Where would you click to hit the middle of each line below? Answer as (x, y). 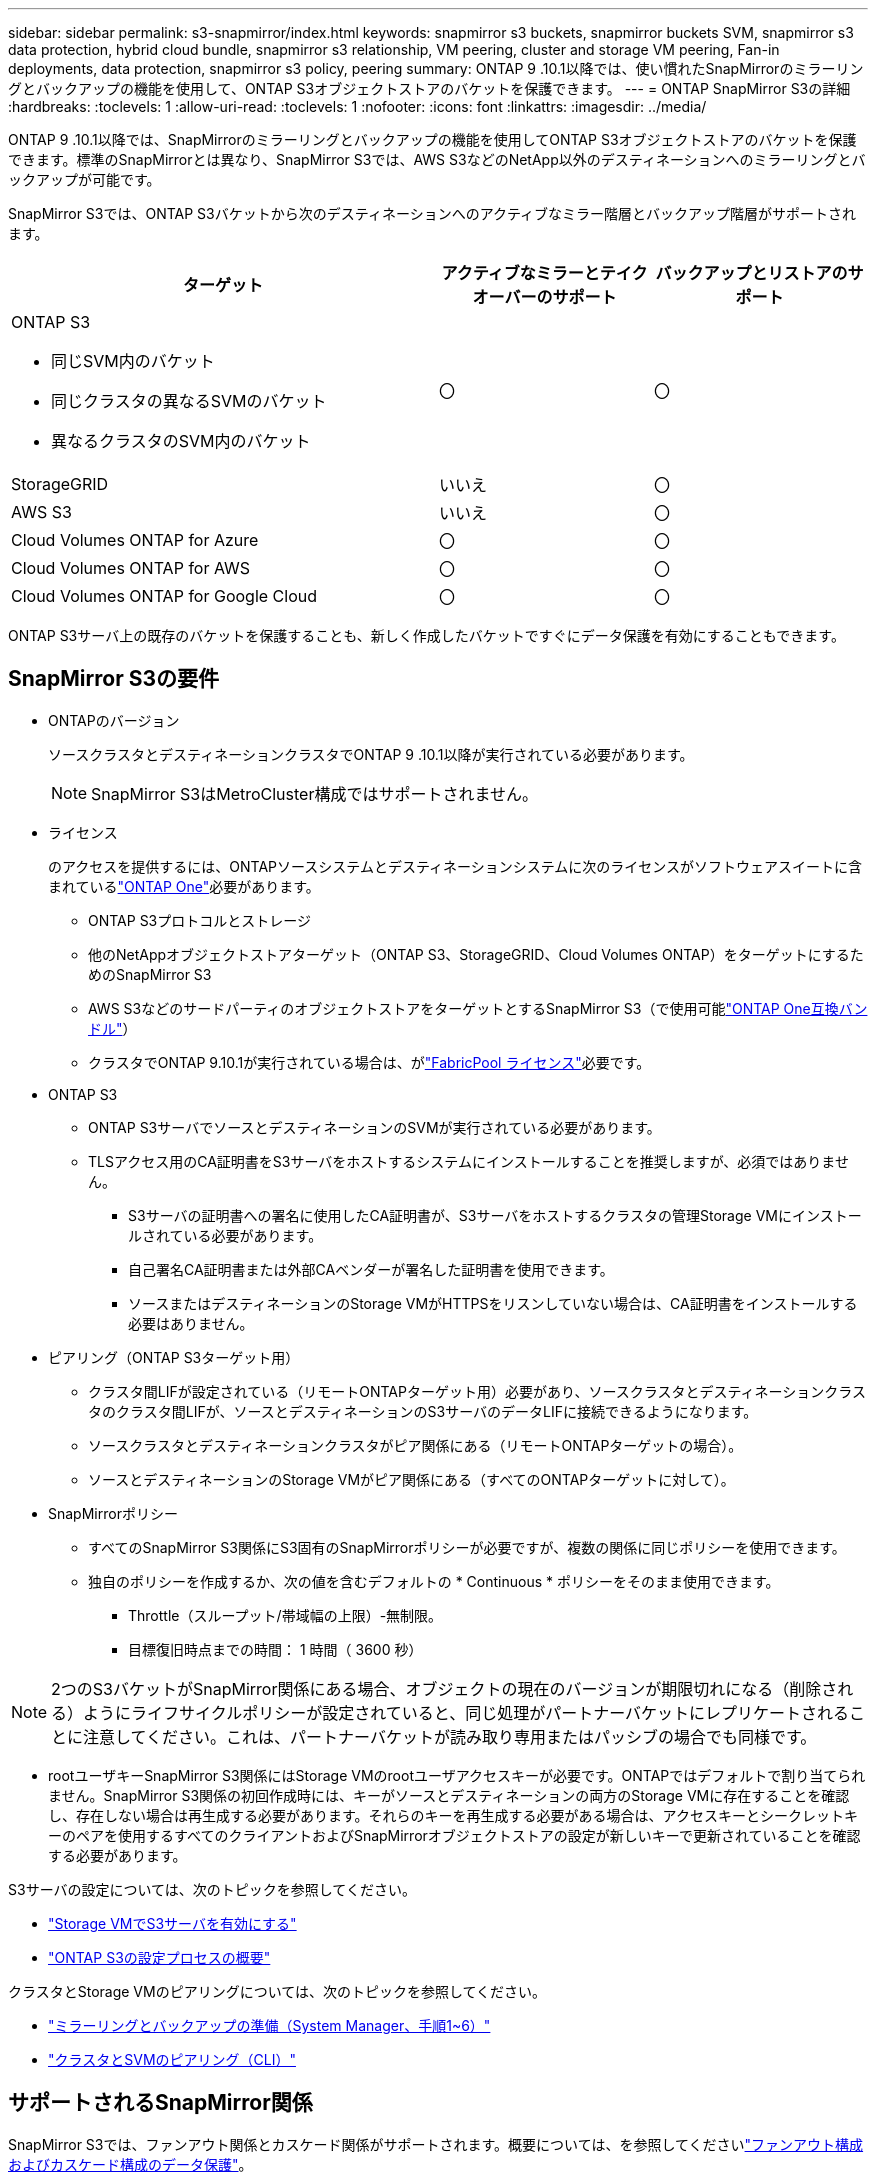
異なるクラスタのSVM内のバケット (181, 441)
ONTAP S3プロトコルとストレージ (199, 920)
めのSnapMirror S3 (150, 974)
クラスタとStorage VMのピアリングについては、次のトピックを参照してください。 (277, 1991)
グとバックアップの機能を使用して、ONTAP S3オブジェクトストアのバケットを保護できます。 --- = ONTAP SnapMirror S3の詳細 (429, 88)
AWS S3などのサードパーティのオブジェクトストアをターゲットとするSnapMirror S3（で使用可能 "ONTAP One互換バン (478, 1008)
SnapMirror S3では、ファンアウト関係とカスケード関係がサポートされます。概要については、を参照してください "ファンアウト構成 (436, 2144)
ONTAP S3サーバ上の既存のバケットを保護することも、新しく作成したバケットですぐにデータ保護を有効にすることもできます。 (426, 635)
